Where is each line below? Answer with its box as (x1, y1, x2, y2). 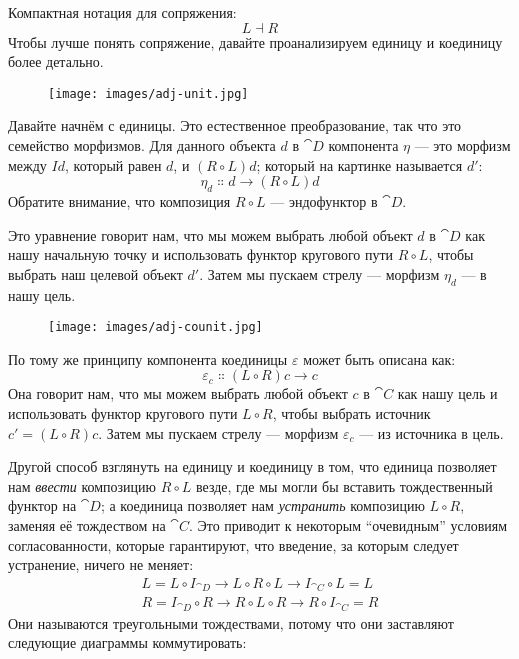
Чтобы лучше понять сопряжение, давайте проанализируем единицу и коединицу (8, 31, 503, 52)
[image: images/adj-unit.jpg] (48, 86, 249, 101)
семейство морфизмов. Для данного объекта (8, 135, 276, 156)
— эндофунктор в (270, 191, 378, 212)
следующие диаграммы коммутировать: (8, 632, 247, 653)
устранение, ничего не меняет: (8, 554, 194, 575)
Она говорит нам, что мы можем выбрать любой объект (8, 383, 348, 404)
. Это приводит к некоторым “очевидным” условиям (188, 515, 508, 535)
